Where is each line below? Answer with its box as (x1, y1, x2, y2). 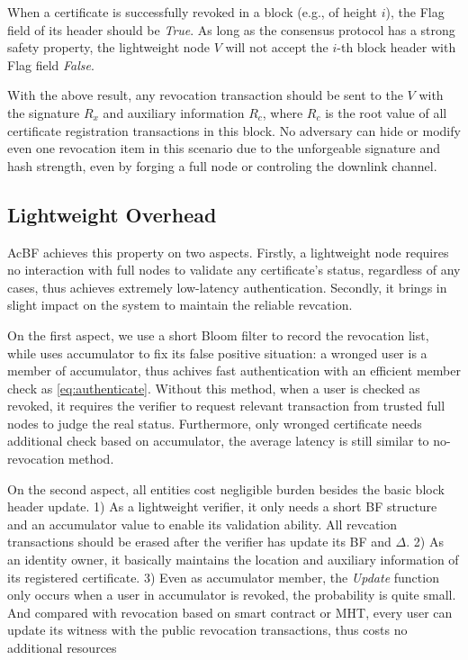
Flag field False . (7, 55, 94, 74)
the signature (7, 103, 80, 122)
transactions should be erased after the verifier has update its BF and (7, 532, 391, 551)
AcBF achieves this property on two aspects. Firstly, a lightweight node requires (7, 242, 449, 261)
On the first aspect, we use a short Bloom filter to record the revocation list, (7, 325, 429, 344)
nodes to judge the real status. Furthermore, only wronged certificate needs (7, 413, 422, 432)
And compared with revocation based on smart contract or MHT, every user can (7, 602, 453, 621)
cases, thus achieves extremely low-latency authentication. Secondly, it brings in (7, 277, 447, 296)
